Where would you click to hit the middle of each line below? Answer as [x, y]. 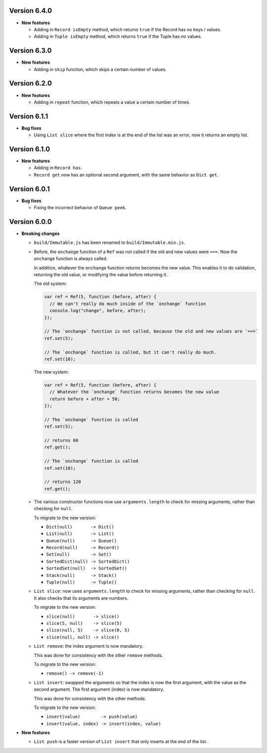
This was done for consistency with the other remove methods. [98, 655]
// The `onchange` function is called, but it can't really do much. [130, 352]
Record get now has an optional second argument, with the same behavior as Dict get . [126, 175]
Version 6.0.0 [30, 222]
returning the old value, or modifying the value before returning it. [101, 275]
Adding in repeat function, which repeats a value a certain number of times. [112, 102]
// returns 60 [61, 441]
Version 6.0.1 [29, 189]
